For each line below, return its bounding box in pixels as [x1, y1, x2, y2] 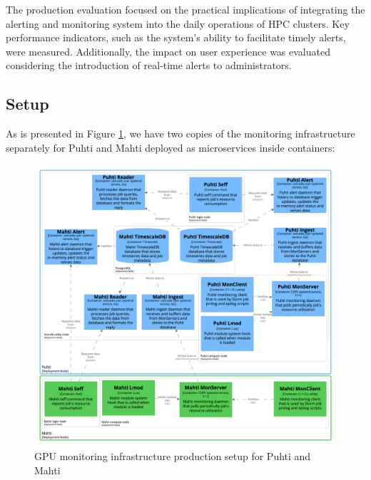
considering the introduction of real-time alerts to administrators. [6, 58, 292, 73]
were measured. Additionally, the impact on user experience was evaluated [6, 43, 330, 58]
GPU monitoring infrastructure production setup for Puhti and [34, 448, 311, 463]
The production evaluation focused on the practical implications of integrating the [6, 2, 365, 16]
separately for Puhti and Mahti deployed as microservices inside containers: [6, 140, 335, 155]
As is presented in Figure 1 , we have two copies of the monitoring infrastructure [6, 126, 355, 141]
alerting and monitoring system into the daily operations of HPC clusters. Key [6, 16, 350, 31]
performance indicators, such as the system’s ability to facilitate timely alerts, [6, 30, 346, 45]
